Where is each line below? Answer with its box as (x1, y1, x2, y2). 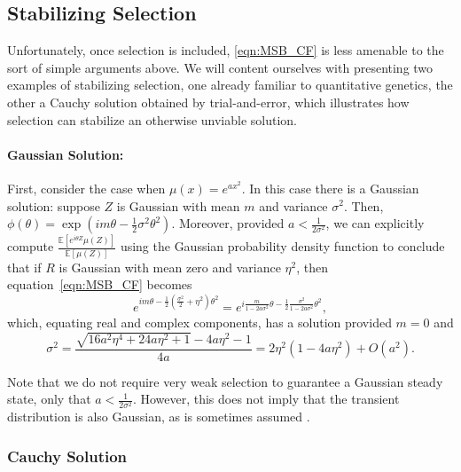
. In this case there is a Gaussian (241, 178, 419, 197)
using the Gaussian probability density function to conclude (120, 237, 445, 256)
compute (7, 237, 54, 256)
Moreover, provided (178, 214, 285, 232)
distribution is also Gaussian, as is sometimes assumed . (7, 407, 310, 426)
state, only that (7, 389, 91, 408)
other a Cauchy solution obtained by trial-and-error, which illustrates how (7, 92, 410, 111)
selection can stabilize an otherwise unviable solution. (7, 110, 298, 129)
